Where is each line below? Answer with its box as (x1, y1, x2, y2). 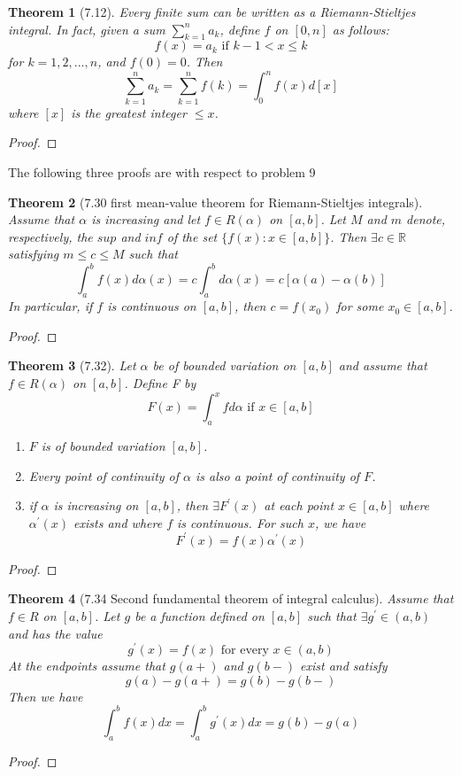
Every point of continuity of (28, 466, 180, 485)
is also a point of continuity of (196, 466, 360, 485)
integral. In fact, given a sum (8, 19, 165, 38)
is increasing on (53, 496, 139, 515)
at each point (264, 496, 334, 515)
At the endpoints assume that (8, 656, 165, 675)
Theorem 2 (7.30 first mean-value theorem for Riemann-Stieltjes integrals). (8, 192, 423, 211)
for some (336, 297, 384, 315)
